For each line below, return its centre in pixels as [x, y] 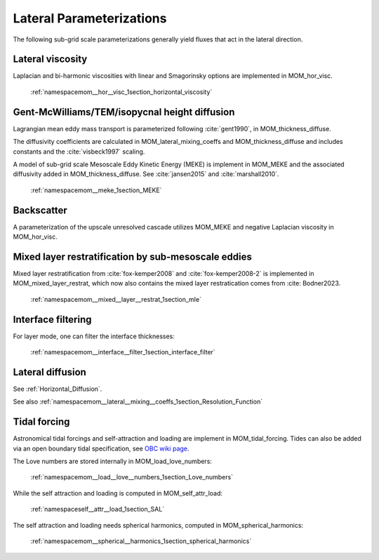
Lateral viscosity [50, 59]
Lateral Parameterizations [90, 18]
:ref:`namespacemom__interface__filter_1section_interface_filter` [123, 352]
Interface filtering [52, 319]
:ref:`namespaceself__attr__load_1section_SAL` [98, 509]
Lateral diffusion [50, 372]
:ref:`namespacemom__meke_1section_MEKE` [96, 190]
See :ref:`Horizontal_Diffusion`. [58, 389]
